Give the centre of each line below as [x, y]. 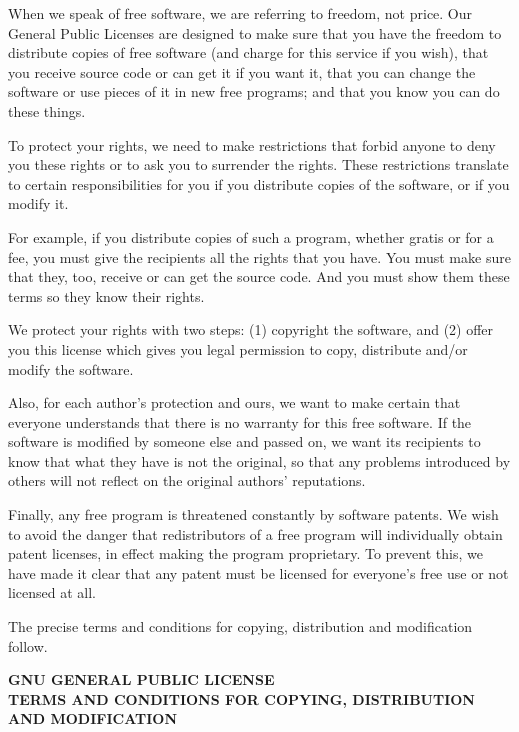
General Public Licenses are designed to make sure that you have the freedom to [255, 32]
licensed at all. [52, 592]
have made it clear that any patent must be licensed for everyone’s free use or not [258, 572]
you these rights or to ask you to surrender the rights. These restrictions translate [258, 164]
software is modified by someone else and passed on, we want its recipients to [244, 441]
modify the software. [71, 368]
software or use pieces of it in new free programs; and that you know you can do [254, 91]
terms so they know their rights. [106, 295]
